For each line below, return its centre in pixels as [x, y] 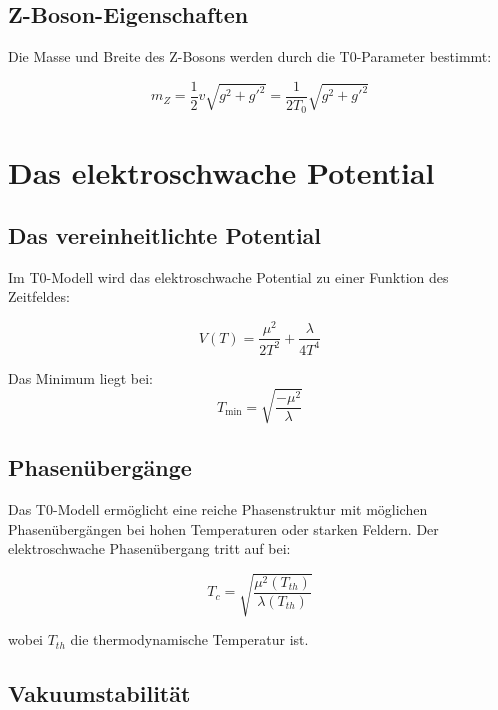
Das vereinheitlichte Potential [165, 235]
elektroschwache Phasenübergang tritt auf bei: [149, 548]
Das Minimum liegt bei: [80, 377]
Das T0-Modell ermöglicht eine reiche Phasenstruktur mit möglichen [218, 508]
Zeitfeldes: [39, 296]
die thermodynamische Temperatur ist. [189, 639]
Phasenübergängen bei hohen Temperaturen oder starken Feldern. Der [223, 528]
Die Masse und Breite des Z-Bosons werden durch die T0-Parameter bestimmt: [250, 56]
